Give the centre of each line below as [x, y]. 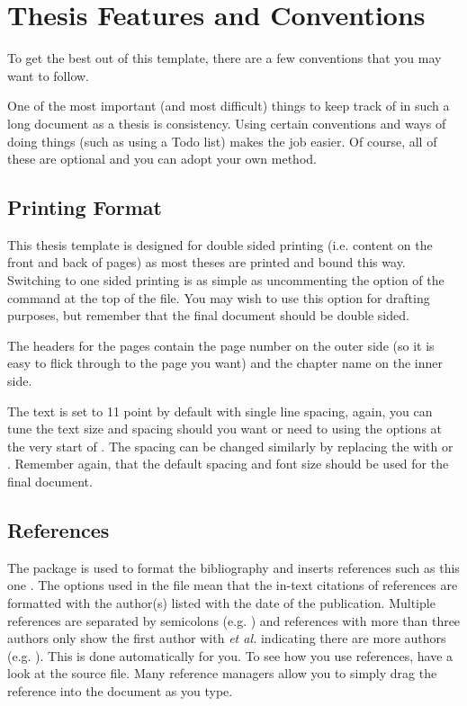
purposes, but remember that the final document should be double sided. [208, 315]
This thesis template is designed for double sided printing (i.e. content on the [220, 244]
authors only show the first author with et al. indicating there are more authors [227, 638]
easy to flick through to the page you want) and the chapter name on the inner [225, 363]
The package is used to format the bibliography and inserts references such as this [233, 567]
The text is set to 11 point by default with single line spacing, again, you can [220, 411]
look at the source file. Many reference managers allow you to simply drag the [222, 673]
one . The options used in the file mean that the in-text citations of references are [233, 585]
